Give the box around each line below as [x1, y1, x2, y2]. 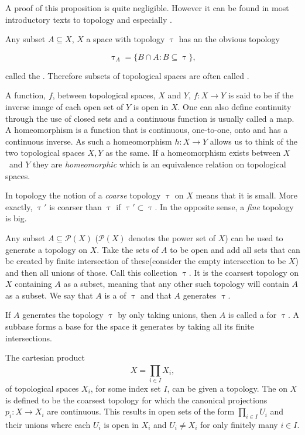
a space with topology [86, 33, 165, 45]
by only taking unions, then [118, 309, 217, 321]
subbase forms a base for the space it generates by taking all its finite [5, 320, 254, 333]
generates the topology [22, 309, 104, 321]
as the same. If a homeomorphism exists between [105, 146, 281, 159]
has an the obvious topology [179, 33, 280, 45]
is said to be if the [228, 89, 294, 101]
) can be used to [225, 231, 283, 244]
